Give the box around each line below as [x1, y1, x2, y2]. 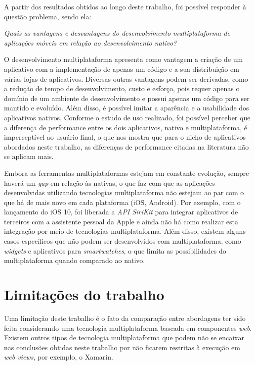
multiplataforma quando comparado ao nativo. [4, 255, 145, 265]
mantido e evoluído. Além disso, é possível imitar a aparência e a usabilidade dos [4, 103, 249, 113]
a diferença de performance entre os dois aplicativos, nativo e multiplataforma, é [4, 122, 247, 132]
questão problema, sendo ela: [4, 11, 91, 21]
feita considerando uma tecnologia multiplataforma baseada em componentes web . [4, 322, 252, 333]
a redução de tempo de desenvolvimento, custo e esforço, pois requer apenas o [4, 83, 240, 94]
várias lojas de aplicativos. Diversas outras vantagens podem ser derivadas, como [4, 73, 248, 84]
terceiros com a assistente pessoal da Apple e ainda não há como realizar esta [4, 216, 238, 226]
